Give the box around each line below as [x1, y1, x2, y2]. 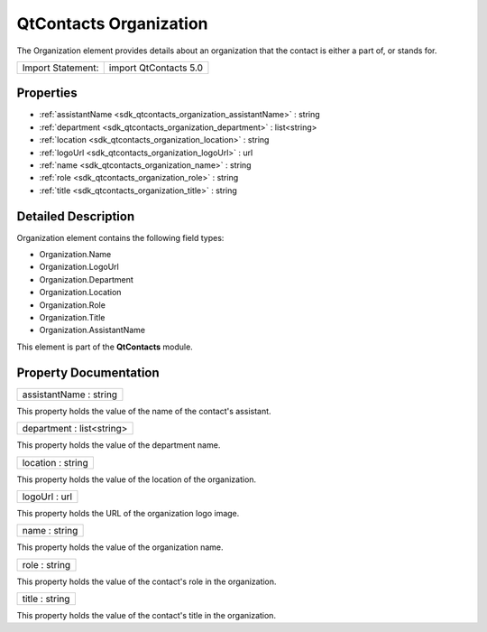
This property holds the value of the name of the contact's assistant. [16, 405, 271, 416]
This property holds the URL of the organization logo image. [16, 507, 240, 518]
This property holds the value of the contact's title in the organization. [16, 610, 277, 621]
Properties [16, 86, 78, 101]
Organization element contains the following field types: [16, 232, 225, 243]
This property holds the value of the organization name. [16, 542, 225, 553]
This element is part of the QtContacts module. [16, 341, 193, 352]
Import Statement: [22, 61, 99, 74]
